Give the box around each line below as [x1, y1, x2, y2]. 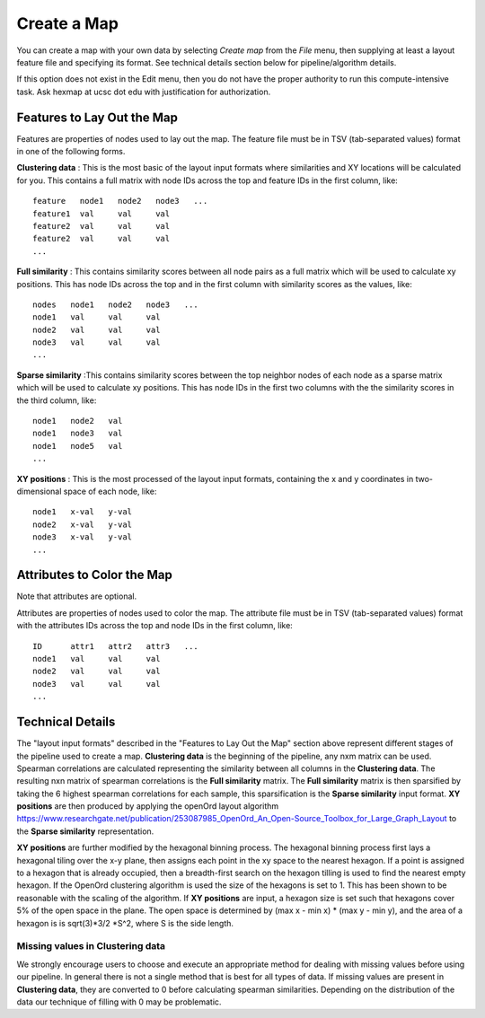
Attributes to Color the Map [16, 567, 172, 583]
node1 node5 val [32, 441, 123, 451]
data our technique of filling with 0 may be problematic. [16, 996, 222, 1007]
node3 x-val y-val [32, 532, 133, 542]
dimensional [16, 486, 62, 496]
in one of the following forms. [16, 146, 126, 157]
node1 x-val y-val [32, 507, 133, 517]
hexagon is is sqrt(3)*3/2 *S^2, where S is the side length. [16, 917, 234, 928]
